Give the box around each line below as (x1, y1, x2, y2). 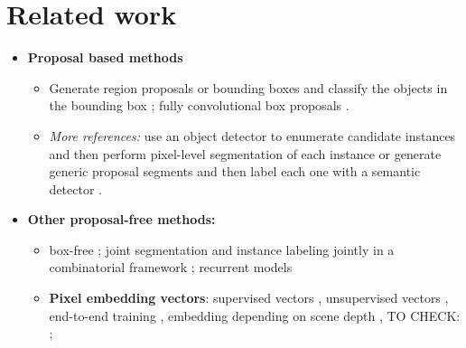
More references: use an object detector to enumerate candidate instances (49, 126, 456, 145)
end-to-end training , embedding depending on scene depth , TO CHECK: (49, 306, 461, 324)
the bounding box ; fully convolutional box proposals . (49, 96, 349, 115)
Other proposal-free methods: (27, 210, 216, 229)
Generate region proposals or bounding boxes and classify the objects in (49, 78, 448, 97)
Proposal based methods (27, 48, 183, 67)
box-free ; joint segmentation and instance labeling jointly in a (49, 240, 395, 259)
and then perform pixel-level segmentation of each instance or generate (49, 144, 442, 163)
